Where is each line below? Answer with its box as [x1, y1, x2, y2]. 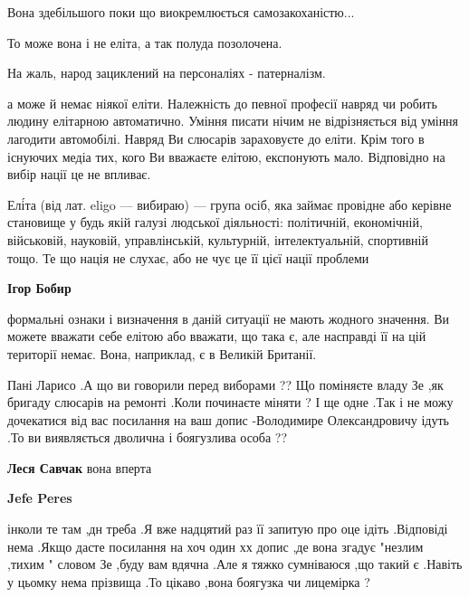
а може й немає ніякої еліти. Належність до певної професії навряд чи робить [7, 93, 437, 112]
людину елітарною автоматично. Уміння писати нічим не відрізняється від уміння [7, 111, 459, 130]
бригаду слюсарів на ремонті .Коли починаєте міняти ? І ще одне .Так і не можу [7, 393, 454, 412]
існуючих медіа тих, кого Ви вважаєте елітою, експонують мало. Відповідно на [7, 147, 445, 166]
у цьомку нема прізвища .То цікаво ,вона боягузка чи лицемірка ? [7, 572, 370, 591]
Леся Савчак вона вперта [7, 458, 152, 477]
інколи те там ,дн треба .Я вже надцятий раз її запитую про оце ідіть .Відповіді [7, 519, 448, 538]
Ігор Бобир [7, 279, 72, 298]
